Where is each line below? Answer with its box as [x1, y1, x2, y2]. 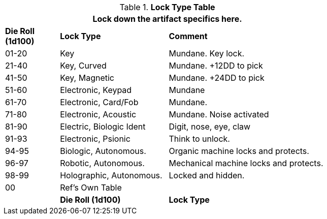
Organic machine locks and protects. [169, 146, 309, 156]
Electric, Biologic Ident [60, 121, 146, 132]
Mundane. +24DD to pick [169, 73, 265, 83]
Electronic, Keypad [60, 85, 132, 95]
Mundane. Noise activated [169, 109, 269, 119]
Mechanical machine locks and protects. [169, 158, 323, 168]
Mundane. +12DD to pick [169, 60, 263, 71]
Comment [169, 31, 208, 41]
